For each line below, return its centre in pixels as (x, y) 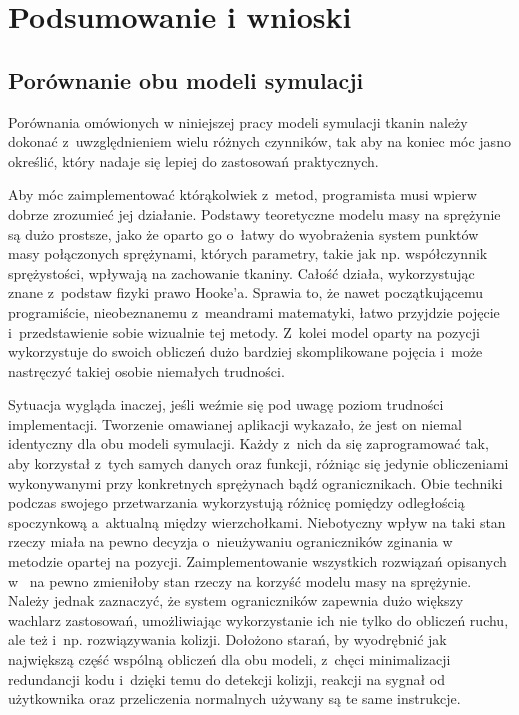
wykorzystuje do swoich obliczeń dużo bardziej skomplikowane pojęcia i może (245, 351)
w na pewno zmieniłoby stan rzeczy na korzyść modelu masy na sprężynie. (240, 580)
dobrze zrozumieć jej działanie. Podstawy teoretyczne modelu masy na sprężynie (254, 213)
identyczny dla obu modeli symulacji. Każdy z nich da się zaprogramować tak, (248, 443)
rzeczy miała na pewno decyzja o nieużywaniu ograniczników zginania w (230, 541)
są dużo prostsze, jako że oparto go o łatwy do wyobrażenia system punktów (243, 233)
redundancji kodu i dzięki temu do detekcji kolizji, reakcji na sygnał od (226, 678)
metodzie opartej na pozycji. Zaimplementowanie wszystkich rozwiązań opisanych (257, 561)
